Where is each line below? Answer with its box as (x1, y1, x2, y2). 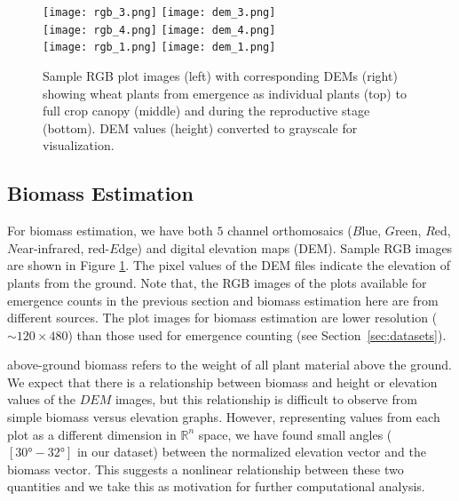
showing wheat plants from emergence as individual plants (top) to (43, 83, 407, 102)
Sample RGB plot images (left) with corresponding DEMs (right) (43, 66, 398, 84)
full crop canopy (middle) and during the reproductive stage (43, 101, 370, 120)
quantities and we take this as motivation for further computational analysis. (7, 477, 425, 496)
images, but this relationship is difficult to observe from (115, 390, 417, 409)
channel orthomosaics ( (227, 221, 352, 240)
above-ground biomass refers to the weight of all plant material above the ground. (7, 355, 452, 374)
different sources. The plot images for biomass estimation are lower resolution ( (7, 308, 438, 327)
